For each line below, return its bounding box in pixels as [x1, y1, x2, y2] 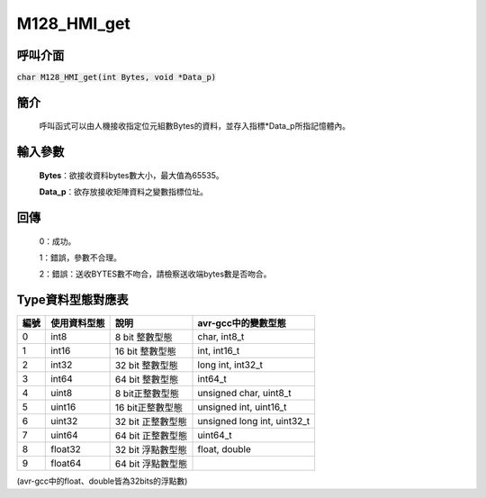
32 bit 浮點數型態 [114, 444, 188, 457]
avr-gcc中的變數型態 [197, 317, 287, 330]
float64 [50, 457, 82, 470]
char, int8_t [197, 330, 245, 343]
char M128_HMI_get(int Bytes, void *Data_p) [16, 72, 217, 83]
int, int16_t [197, 345, 240, 358]
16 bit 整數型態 [114, 345, 177, 358]
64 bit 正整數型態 [114, 430, 188, 442]
